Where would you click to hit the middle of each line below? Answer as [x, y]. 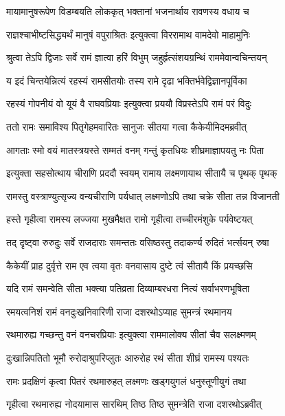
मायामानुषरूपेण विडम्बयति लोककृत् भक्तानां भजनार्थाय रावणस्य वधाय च [128, 11]
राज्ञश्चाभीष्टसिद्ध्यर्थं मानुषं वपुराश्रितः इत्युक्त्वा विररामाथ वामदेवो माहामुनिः [128, 34]
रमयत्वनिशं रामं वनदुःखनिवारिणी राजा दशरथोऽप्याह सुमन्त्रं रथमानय [119, 311]
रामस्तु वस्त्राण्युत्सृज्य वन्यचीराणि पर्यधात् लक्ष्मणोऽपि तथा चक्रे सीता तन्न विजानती [143, 196]
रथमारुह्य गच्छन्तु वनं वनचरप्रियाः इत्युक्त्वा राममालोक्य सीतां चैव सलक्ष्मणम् [131, 335]
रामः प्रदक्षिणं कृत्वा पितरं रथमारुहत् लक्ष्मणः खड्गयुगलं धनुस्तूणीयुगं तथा [126, 381]
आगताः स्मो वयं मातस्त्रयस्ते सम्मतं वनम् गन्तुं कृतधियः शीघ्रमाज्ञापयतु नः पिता [135, 150]
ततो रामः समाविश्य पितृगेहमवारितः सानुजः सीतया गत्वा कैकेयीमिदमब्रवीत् [126, 126]
